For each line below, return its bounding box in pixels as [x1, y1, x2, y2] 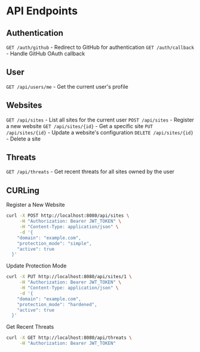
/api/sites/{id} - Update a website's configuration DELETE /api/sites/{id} [6, 129, 194, 136]
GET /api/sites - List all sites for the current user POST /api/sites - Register [6, 116, 195, 123]
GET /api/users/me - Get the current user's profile [6, 83, 128, 90]
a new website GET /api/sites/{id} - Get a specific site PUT [6, 122, 153, 129]
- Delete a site [6, 135, 41, 142]
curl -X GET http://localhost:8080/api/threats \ [6, 335, 133, 341]
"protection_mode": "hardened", [17, 301, 97, 307]
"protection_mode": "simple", [17, 240, 93, 247]
